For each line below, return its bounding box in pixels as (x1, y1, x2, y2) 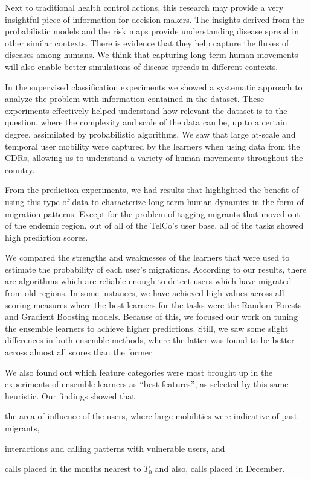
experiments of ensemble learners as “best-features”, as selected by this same (5, 378, 289, 390)
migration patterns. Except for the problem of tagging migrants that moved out (5, 207, 300, 220)
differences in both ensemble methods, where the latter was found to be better (5, 334, 295, 346)
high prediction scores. (5, 230, 88, 243)
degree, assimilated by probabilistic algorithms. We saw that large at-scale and (5, 127, 296, 140)
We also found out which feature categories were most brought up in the (5, 366, 273, 378)
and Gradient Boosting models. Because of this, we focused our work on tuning (5, 310, 298, 323)
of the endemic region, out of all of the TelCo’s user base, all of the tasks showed (5, 219, 304, 232)
